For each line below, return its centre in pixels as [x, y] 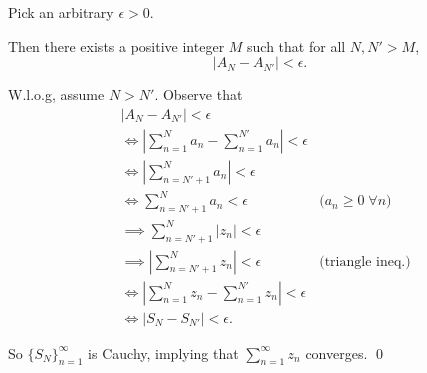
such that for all [296, 45]
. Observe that [198, 94]
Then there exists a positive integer [116, 45]
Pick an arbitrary [61, 12]
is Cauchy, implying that [163, 352]
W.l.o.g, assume [56, 94]
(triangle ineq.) [365, 261]
